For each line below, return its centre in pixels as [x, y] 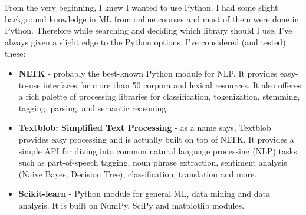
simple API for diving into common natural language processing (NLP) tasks [158, 150]
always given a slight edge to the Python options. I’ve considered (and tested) [145, 42]
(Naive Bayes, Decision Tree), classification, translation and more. [138, 173]
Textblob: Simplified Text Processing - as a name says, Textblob [145, 128]
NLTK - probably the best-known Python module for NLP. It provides [148, 73]
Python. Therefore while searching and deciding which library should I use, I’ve [149, 30]
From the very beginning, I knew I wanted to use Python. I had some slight [142, 7]
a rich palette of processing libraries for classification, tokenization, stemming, [159, 96]
